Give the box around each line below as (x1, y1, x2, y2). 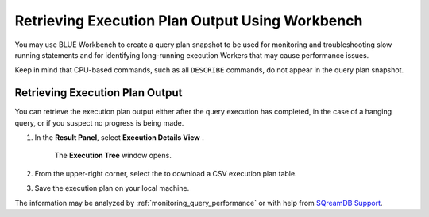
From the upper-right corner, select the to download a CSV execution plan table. (34, 169, 297, 178)
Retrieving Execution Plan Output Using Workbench (14, 12, 363, 29)
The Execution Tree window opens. (54, 151, 172, 161)
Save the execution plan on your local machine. (34, 184, 190, 193)
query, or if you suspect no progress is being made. (14, 118, 184, 127)
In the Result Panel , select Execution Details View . (34, 133, 204, 142)
